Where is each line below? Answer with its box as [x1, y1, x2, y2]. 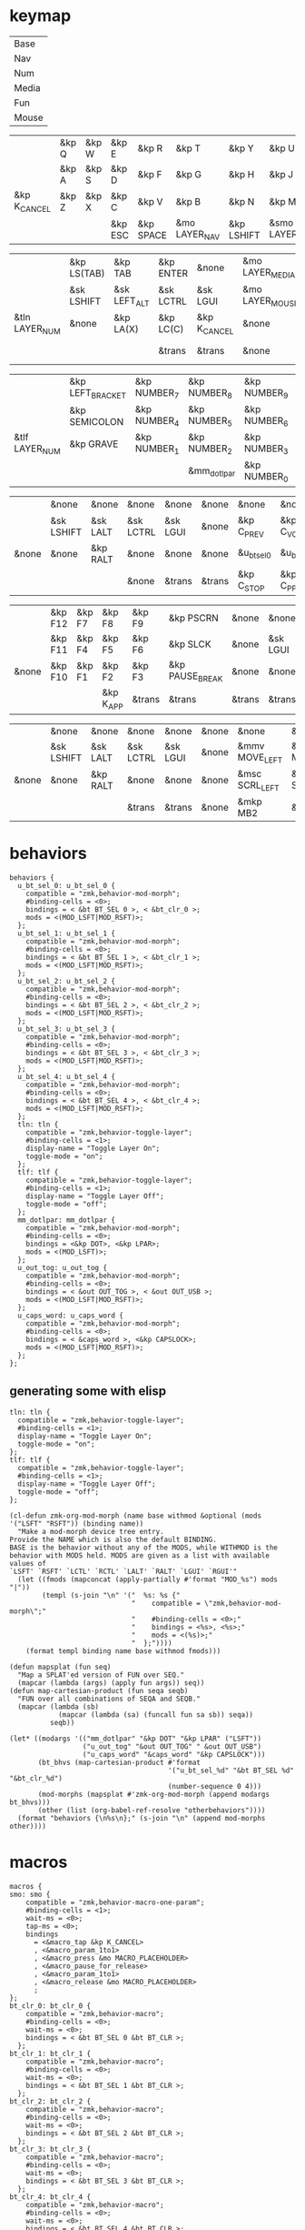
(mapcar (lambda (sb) [17, 1702, 100, 1711]
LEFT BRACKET [69, 386, 127, 401]
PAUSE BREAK [168, 670, 223, 684]
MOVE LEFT [237, 751, 283, 765]
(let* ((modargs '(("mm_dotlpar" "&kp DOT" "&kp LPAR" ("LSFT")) [9, 1734, 261, 1743]
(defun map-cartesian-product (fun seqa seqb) [9, 1686, 189, 1695]
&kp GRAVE [69, 438, 119, 450]
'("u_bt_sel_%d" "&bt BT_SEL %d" [167, 1766, 295, 1775]
